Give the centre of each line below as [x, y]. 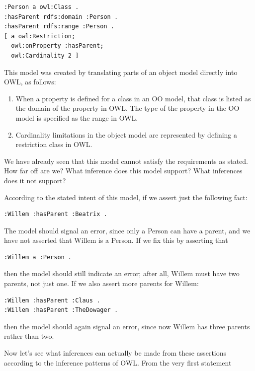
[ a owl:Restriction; [40, 36]
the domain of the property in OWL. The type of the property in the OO [127, 108]
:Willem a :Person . [38, 257]
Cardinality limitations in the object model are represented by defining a [127, 134]
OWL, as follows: [30, 82]
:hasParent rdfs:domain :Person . [61, 17]
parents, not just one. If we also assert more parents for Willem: [101, 283]
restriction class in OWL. [54, 144]
